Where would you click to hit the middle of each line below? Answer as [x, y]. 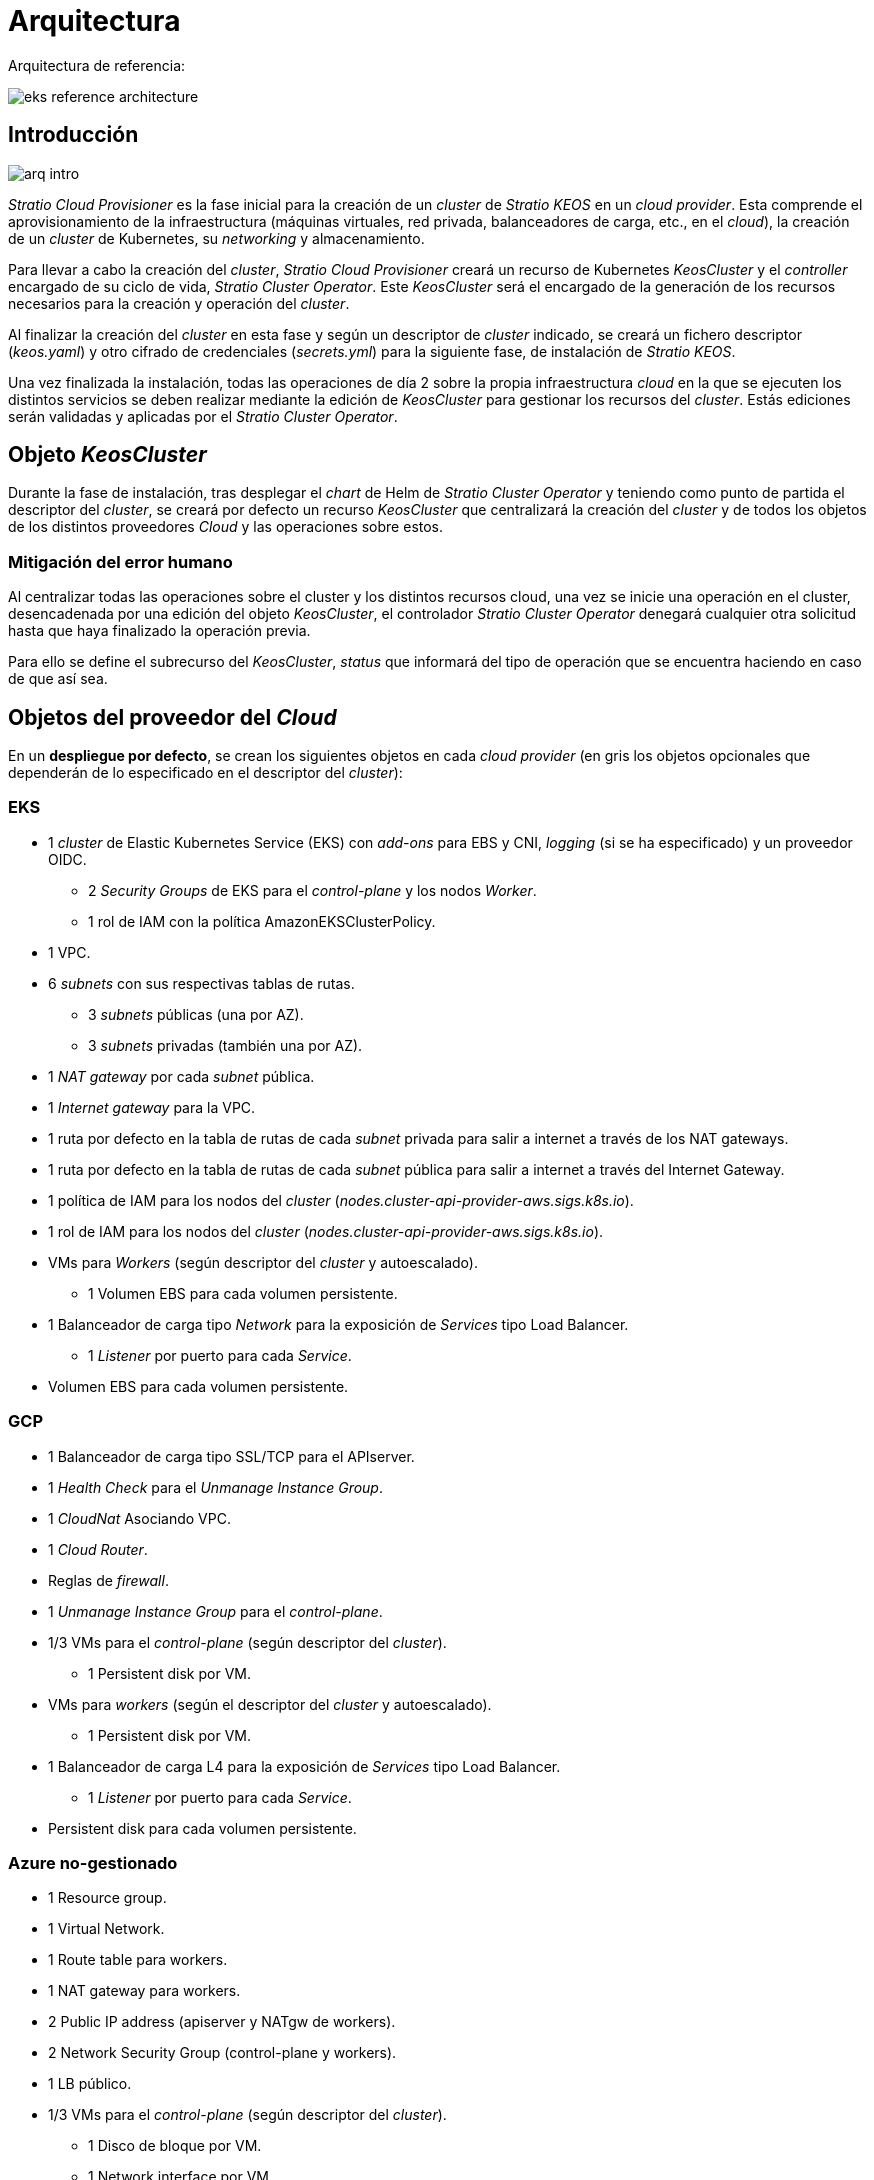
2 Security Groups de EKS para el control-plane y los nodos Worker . [312, 890]
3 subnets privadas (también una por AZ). [225, 1045]
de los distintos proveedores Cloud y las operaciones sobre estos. [226, 527]
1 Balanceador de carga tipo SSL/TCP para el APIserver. [231, 1456]
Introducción [73, 135]
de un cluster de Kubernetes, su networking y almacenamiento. [216, 238]
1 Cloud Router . [98, 1549]
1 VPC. [69, 952]
